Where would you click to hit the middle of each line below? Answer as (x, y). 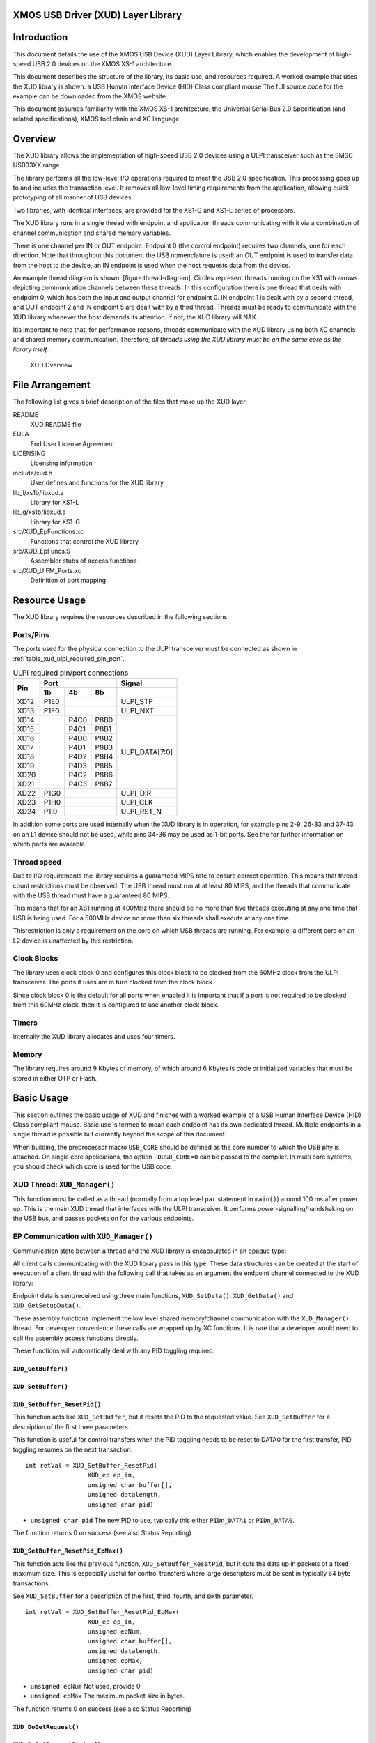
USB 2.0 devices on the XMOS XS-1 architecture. (103, 63)
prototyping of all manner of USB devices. (73, 197)
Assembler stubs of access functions (84, 561)
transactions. (32, 1583)
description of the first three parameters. (71, 1426)
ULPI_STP (137, 702)
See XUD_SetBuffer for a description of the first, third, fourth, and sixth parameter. (133, 1596)
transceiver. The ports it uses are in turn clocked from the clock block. (113, 982)
